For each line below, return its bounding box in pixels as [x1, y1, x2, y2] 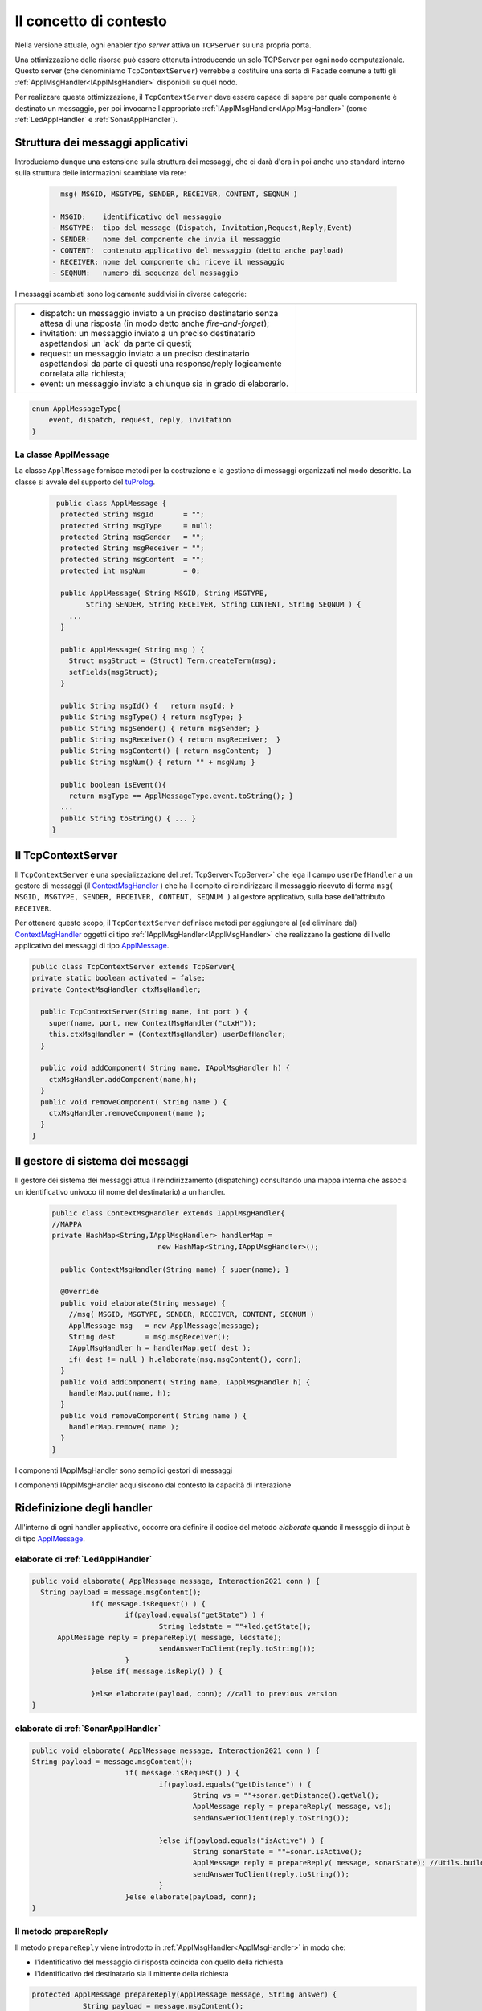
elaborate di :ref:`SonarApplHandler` [14, 1722, 161, 1733]
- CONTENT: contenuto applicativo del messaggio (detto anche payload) [51, 246, 345, 255]
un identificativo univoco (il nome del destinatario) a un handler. [14, 1186, 226, 1196]
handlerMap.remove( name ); [68, 1422, 180, 1432]
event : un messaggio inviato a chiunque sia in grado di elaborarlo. [39, 378, 289, 389]
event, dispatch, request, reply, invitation [48, 415, 231, 425]
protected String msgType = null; [60, 521, 213, 530]
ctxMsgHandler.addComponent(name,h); [48, 1075, 198, 1084]
